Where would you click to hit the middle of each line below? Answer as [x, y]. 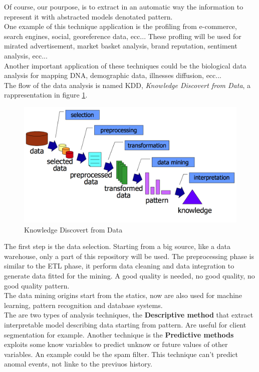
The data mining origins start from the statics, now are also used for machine [123, 295]
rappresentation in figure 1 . [46, 95]
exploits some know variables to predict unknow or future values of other [116, 344]
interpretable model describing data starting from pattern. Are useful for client [125, 324]
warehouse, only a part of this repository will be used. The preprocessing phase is [129, 256]
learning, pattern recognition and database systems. [83, 305]
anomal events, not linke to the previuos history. [78, 364]
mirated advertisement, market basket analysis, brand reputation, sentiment [121, 46]
